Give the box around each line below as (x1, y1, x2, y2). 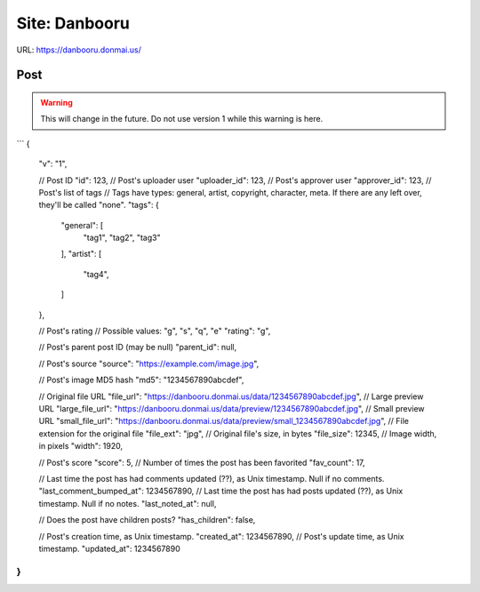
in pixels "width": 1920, (38, 441, 124, 452)
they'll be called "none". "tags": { (38, 200, 159, 211)
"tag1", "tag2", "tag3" (83, 232, 161, 244)
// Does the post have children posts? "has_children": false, (38, 515, 256, 525)
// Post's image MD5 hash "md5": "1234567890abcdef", (38, 374, 244, 386)
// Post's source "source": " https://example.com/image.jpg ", (38, 358, 260, 369)
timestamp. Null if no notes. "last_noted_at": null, (38, 498, 217, 508)
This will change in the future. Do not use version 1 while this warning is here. (40, 114, 324, 124)
